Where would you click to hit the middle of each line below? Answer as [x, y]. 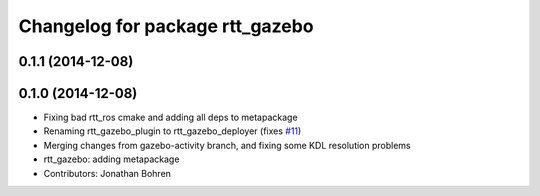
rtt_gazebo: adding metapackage [111, 159]
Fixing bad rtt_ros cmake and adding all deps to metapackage [171, 117]
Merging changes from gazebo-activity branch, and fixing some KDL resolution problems [227, 145]
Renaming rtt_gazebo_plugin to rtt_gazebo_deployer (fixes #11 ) [172, 131]
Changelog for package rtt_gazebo [166, 26]
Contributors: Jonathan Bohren [107, 173]
